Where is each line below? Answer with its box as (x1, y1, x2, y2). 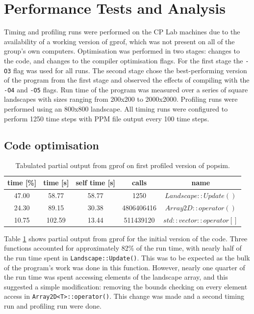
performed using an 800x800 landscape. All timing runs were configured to (4, 104, 228, 114)
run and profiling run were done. (4, 300, 102, 311)
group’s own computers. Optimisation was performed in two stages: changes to (4, 46, 240, 56)
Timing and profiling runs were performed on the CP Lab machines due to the (4, 27, 240, 37)
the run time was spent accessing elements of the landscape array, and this (4, 272, 228, 282)
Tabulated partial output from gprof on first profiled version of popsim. (15, 160, 230, 171)
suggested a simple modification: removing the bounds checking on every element (4, 281, 248, 291)
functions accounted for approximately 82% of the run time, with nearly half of (4, 243, 242, 253)
